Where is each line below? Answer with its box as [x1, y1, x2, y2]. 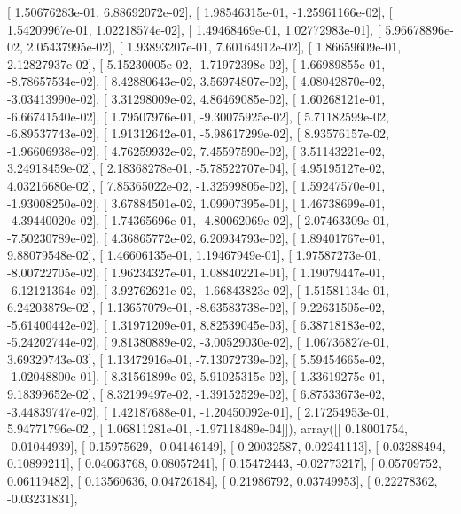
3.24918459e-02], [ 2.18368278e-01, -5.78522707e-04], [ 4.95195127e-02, [7, 159, 386, 177]
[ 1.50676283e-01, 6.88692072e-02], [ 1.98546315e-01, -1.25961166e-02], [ [7, 3, 393, 20]
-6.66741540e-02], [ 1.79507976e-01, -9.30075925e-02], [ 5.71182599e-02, [7, 106, 389, 125]
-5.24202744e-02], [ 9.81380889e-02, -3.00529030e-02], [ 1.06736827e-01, [7, 332, 389, 351]
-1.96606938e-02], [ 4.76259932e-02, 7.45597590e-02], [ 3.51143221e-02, [7, 141, 386, 160]
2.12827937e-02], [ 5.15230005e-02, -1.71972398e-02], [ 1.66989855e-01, [7, 54, 386, 73]
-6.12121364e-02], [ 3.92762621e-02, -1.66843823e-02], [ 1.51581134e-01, [7, 280, 389, 299]
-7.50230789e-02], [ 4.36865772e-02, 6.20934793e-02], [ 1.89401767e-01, [7, 228, 386, 246]
